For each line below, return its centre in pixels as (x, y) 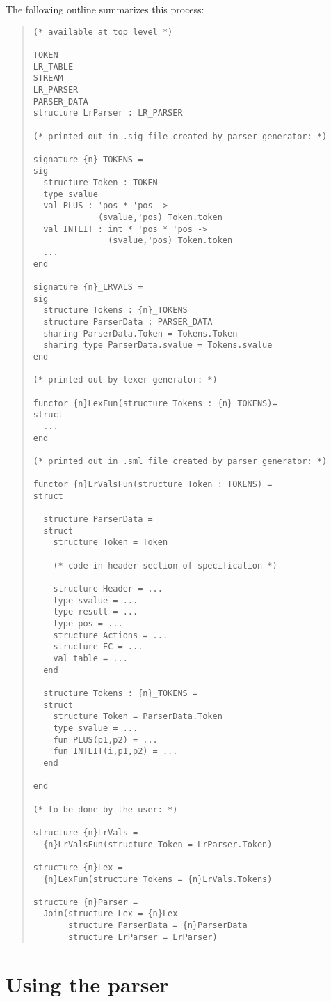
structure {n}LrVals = (86, 832)
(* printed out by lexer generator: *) (125, 380)
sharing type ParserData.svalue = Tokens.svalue (158, 345)
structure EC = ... (98, 647)
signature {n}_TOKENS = (88, 159)
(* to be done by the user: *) (105, 809)
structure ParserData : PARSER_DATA (128, 322)
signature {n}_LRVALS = (88, 287)
